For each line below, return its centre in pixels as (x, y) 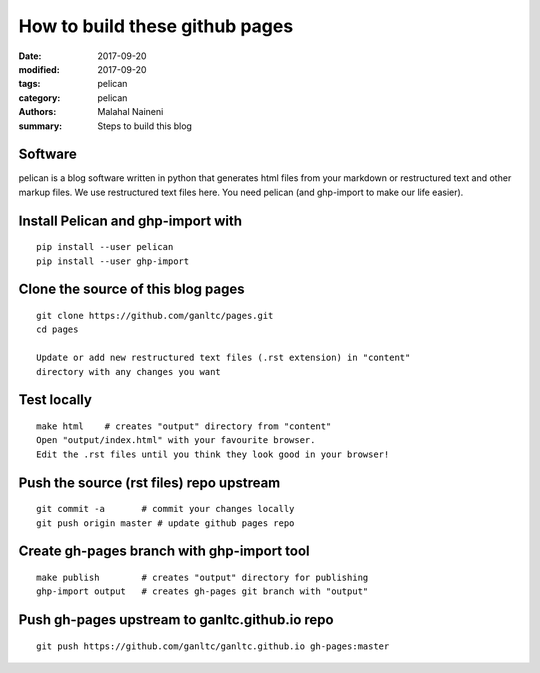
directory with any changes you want (129, 371)
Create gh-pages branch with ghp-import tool (164, 551)
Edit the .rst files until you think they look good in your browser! (213, 454)
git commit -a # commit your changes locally (165, 509)
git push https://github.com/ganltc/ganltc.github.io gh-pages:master (213, 646)
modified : (39, 69)
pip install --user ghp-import (113, 261)
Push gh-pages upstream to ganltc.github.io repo (176, 620)
